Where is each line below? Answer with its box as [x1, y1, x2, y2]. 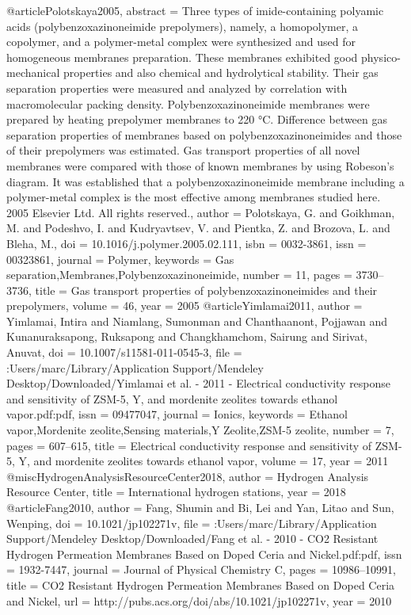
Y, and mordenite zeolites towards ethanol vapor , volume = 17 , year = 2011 [18, 453, 389, 469]
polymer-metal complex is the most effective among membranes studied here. [6, 189, 381, 205]
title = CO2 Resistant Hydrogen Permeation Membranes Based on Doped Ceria [6, 576, 395, 593]
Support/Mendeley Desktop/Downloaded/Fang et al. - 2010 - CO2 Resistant [6, 530, 379, 547]
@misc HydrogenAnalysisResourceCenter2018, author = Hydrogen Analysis [6, 468, 369, 484]
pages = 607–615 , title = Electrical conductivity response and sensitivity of [6, 437, 372, 453]
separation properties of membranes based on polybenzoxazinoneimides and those [6, 126, 402, 143]
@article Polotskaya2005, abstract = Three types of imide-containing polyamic [6, 2, 384, 18]
